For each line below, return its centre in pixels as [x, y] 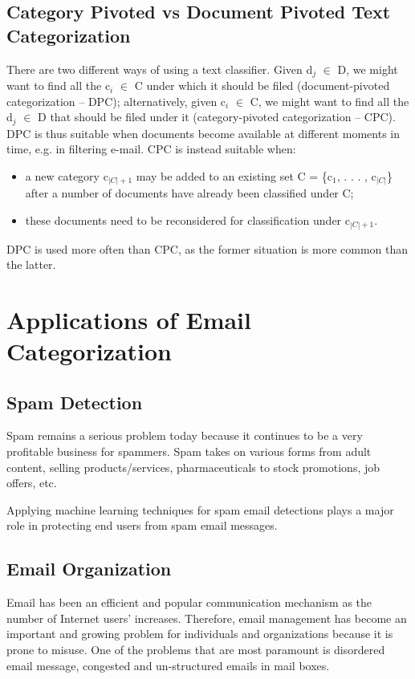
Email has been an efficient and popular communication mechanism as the [189, 602]
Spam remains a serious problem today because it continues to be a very [185, 435]
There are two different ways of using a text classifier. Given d [160, 69]
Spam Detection [75, 402]
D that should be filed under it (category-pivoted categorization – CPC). [217, 117]
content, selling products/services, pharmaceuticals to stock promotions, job [193, 467]
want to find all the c [59, 85]
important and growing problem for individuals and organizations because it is [200, 634]
